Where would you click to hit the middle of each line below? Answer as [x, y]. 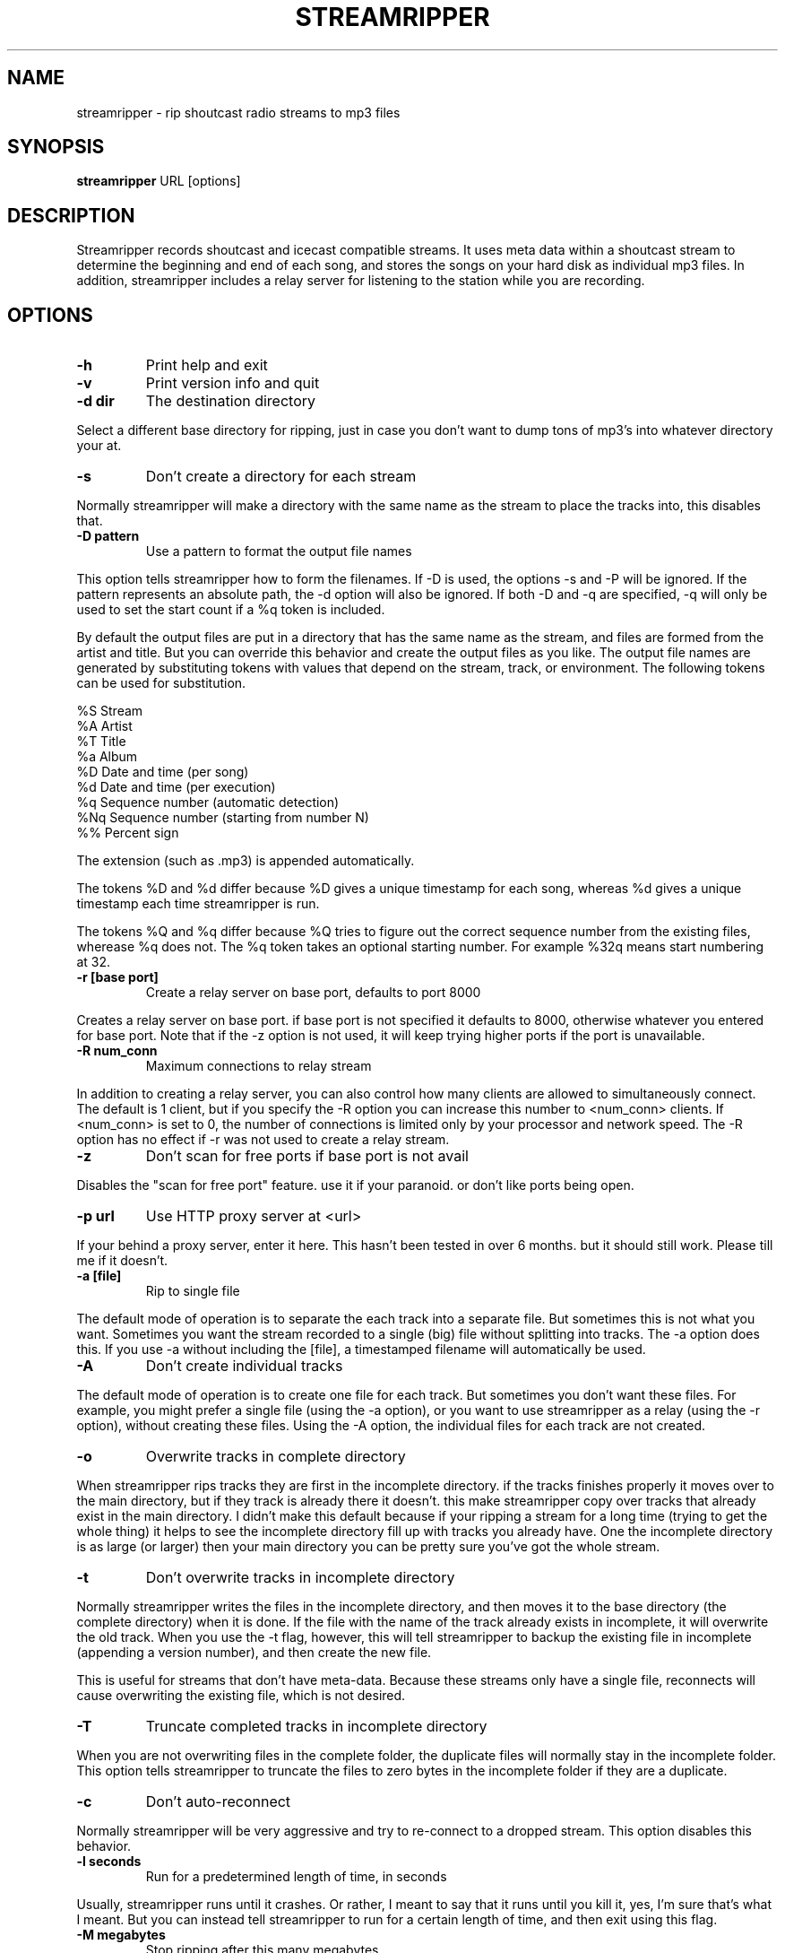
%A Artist [104, 726]
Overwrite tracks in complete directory [276, 1457]
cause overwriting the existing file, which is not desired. [241, 1696]
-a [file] [99, 1276]
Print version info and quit [233, 383]
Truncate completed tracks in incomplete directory [316, 1727]
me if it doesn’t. [122, 1261]
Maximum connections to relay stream [259, 1066]
